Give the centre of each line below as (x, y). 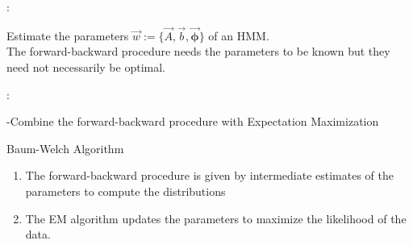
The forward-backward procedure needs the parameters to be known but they (198, 51)
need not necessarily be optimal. (86, 67)
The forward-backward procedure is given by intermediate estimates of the (210, 175)
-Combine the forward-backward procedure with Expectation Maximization (193, 121)
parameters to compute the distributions (125, 191)
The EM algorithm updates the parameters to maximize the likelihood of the (216, 218)
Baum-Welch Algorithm (65, 148)
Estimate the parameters (68, 35)
